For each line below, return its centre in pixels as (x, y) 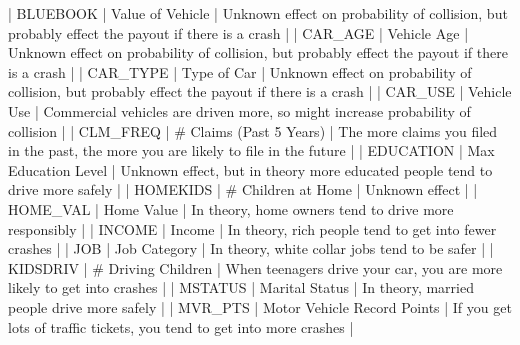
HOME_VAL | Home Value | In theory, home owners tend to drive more (231, 208)
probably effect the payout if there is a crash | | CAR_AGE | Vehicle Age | (238, 32)
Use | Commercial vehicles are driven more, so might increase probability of (239, 110)
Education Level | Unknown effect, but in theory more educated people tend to (250, 169)
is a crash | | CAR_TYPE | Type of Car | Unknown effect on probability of (240, 71)
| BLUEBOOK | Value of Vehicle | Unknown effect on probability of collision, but (258, 13)
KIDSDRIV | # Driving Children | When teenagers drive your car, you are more (255, 267)
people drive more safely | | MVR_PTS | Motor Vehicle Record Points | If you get (260, 306)
